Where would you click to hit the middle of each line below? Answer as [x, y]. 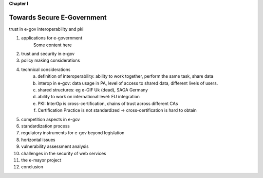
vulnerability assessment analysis [55, 146]
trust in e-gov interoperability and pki [46, 29]
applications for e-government [52, 38]
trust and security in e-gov [48, 54]
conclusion [32, 167]
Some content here [53, 45]
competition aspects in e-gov [51, 119]
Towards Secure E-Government [58, 17]
